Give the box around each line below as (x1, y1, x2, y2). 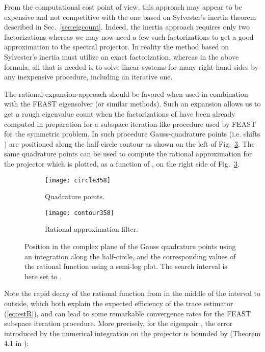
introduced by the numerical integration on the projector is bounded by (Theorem (4, 328, 261, 338)
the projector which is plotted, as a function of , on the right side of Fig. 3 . (4, 158, 240, 169)
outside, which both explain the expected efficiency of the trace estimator (4, 297, 233, 308)
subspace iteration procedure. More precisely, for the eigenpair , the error (4, 318, 233, 329)
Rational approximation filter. (45, 224, 139, 234)
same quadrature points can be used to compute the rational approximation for (4, 148, 252, 159)
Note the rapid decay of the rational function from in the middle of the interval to (4, 288, 261, 299)
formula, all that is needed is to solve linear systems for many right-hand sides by (4, 61, 258, 72)
